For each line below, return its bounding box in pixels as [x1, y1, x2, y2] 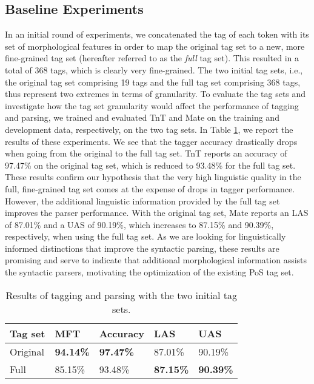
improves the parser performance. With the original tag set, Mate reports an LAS [5, 206, 309, 219]
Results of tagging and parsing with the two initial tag [5, 288, 237, 302]
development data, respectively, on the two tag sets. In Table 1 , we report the [5, 123, 293, 135]
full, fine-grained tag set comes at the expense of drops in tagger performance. [5, 182, 295, 195]
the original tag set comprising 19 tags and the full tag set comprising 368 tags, [5, 75, 301, 88]
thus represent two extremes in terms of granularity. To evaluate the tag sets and [5, 87, 306, 100]
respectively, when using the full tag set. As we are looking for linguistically [5, 230, 286, 243]
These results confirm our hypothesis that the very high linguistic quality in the [5, 170, 301, 183]
